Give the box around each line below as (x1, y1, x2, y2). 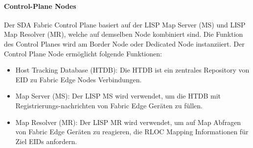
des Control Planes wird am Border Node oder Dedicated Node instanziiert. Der (4, 38, 245, 49)
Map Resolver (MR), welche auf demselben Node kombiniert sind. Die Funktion (4, 29, 243, 39)
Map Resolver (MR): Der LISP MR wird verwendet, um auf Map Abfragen (15, 117, 241, 127)
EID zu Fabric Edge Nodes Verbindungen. (15, 74, 142, 84)
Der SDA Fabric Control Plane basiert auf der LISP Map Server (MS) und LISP (4, 19, 246, 29)
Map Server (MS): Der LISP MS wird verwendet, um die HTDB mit (15, 91, 221, 101)
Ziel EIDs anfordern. (15, 136, 77, 146)
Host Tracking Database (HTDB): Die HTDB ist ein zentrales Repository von (15, 65, 250, 75)
